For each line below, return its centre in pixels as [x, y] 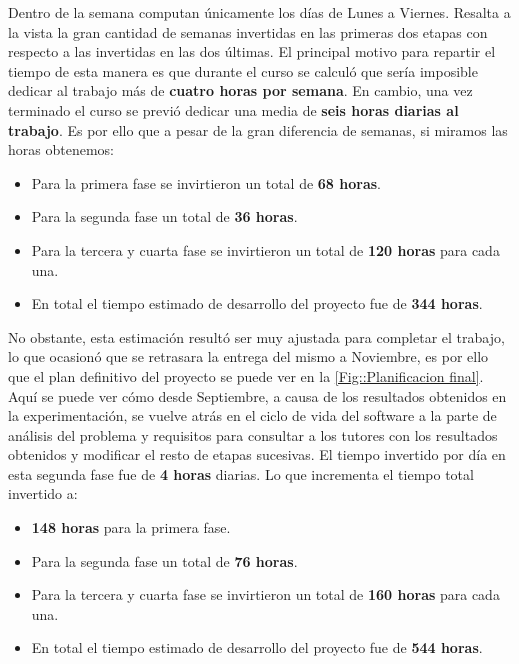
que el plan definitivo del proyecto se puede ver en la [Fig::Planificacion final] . [246, 375]
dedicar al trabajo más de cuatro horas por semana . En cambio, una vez [240, 90]
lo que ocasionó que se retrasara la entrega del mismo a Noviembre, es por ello [248, 356]
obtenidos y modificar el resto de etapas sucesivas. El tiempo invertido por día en [257, 454]
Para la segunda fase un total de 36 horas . [164, 216]
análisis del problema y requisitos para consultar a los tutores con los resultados [253, 434]
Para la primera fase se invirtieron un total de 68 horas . [206, 182]
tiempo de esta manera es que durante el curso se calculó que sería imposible [243, 70]
